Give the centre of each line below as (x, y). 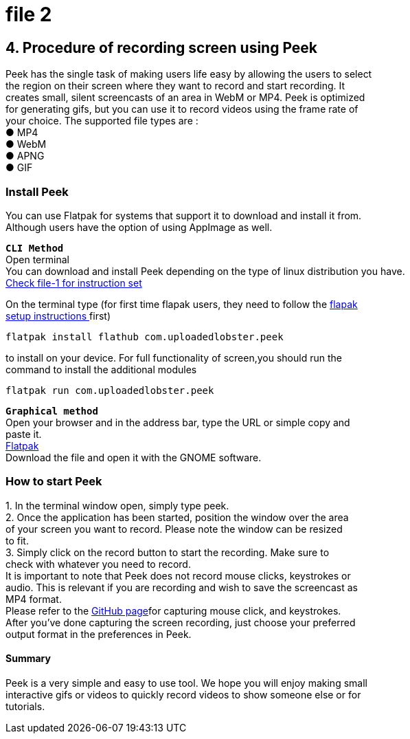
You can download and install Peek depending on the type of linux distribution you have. (205, 271)
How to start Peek (54, 482)
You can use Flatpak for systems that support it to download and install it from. (184, 215)
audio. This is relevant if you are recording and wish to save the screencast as (182, 587)
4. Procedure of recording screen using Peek (162, 47)
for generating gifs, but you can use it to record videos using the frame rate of (182, 109)
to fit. (17, 540)
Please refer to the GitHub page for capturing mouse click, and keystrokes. (173, 610)
